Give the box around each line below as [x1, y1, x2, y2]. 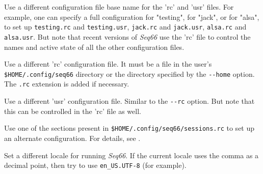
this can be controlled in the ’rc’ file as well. [4, 105, 141, 116]
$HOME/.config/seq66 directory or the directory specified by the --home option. [4, 68, 255, 79]
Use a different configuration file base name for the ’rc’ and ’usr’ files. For [4, 2, 234, 12]
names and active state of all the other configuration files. [4, 41, 185, 52]
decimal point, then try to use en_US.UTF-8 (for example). [4, 160, 187, 170]
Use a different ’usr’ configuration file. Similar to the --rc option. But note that [4, 96, 255, 106]
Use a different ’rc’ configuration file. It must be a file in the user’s [4, 59, 212, 69]
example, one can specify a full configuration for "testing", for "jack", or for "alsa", [4, 11, 259, 22]
